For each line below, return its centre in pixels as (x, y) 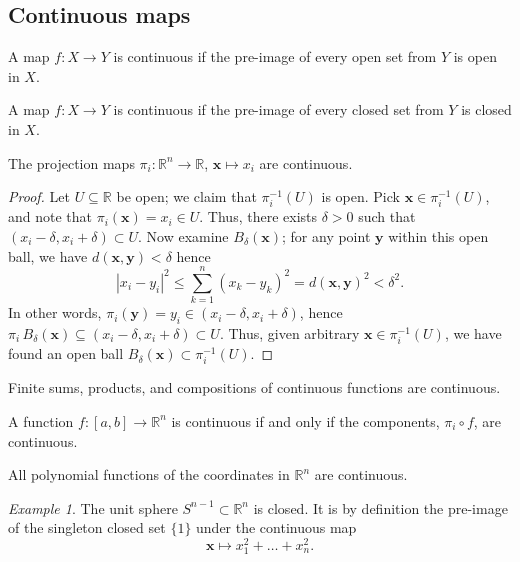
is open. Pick (360, 196)
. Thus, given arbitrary (289, 333)
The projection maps (71, 162)
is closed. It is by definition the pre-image (380, 507)
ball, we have (48, 255)
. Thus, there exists (258, 216)
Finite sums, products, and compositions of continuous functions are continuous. (254, 387)
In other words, (55, 312)
